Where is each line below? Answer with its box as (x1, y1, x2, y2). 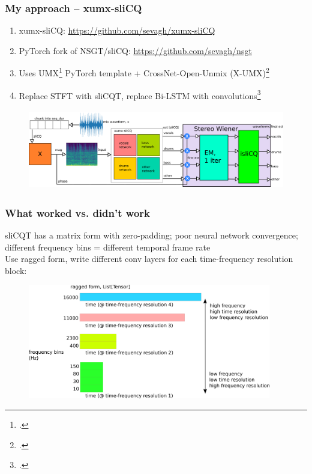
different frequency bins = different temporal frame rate (5, 240, 211, 253)
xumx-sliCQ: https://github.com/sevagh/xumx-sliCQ (19, 24, 215, 37)
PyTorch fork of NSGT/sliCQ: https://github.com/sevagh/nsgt (19, 44, 252, 56)
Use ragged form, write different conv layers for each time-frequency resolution (5, 252, 293, 265)
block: (5, 264, 27, 276)
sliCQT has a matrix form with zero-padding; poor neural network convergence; (5, 229, 298, 241)
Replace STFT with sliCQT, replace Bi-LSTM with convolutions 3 (19, 87, 261, 102)
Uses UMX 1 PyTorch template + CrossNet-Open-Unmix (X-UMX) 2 (19, 65, 269, 79)
